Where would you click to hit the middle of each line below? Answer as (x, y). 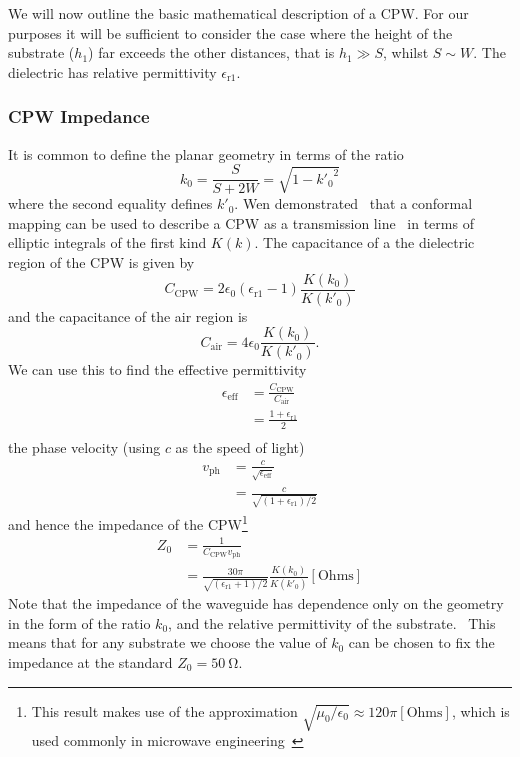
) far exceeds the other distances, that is (211, 52)
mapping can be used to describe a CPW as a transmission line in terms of (241, 222)
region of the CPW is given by (101, 262)
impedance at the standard (90, 661)
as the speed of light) (240, 446)
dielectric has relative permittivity (112, 71)
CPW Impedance (79, 116)
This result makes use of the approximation (164, 710)
